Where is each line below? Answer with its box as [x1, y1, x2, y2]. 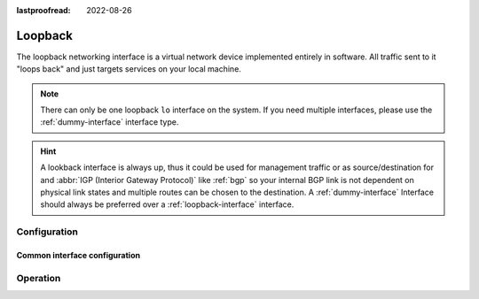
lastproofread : [16, 5, 71, 15]
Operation [16, 272, 61, 284]
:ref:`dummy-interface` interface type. [40, 117, 179, 127]
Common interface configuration [16, 249, 141, 260]
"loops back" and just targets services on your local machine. [16, 64, 241, 74]
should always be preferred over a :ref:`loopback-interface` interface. [40, 199, 294, 210]
